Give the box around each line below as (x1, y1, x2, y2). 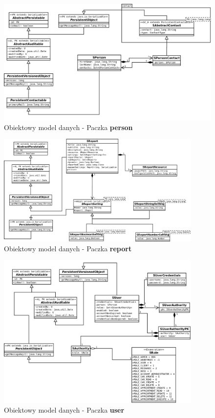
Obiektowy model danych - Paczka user (4, 405, 125, 415)
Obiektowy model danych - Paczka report (4, 243, 132, 253)
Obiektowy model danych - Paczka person (4, 122, 133, 132)
